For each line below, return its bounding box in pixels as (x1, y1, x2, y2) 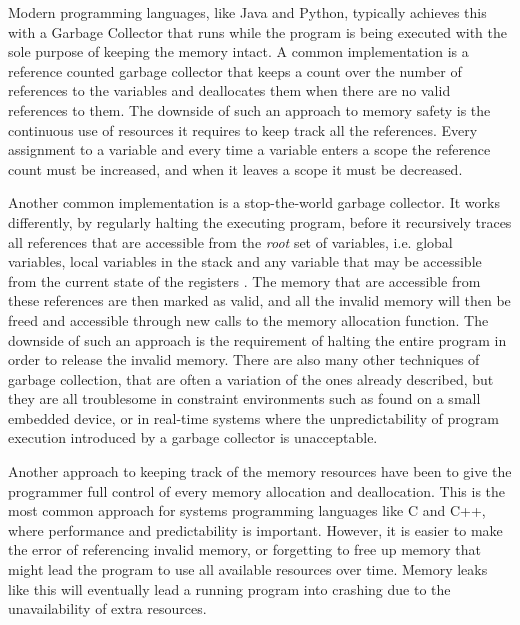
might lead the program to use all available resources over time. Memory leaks (8, 559, 488, 580)
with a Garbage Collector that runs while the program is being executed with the (8, 21, 507, 42)
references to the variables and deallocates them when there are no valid (8, 80, 451, 101)
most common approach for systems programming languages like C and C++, (8, 500, 486, 521)
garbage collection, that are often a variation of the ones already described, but (8, 368, 494, 389)
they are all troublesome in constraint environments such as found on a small (8, 388, 481, 409)
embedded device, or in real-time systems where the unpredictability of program (8, 407, 499, 428)
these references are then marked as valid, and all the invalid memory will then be (8, 290, 511, 311)
